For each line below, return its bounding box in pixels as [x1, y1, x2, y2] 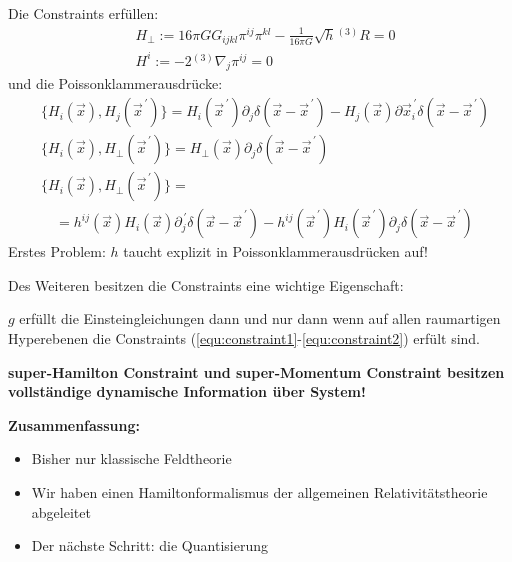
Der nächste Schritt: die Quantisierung [31, 535, 268, 556]
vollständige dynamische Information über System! [8, 381, 366, 402]
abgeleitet [31, 501, 91, 522]
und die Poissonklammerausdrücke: [8, 73, 223, 94]
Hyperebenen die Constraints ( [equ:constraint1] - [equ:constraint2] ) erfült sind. [8, 327, 480, 348]
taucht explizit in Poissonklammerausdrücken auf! [123, 241, 428, 262]
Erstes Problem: [8, 241, 106, 262]
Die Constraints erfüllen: [8, 3, 159, 23]
